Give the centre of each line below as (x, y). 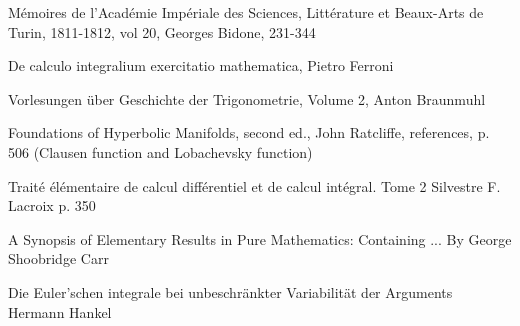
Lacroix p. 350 (52, 205)
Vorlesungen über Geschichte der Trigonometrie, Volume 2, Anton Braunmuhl (247, 98)
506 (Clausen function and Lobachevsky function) (160, 151)
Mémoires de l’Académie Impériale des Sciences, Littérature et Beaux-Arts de (246, 12)
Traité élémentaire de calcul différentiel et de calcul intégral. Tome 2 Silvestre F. (254, 185)
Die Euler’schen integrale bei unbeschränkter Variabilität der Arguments (230, 291)
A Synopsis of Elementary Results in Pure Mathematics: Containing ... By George (260, 238)
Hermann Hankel (60, 311)
